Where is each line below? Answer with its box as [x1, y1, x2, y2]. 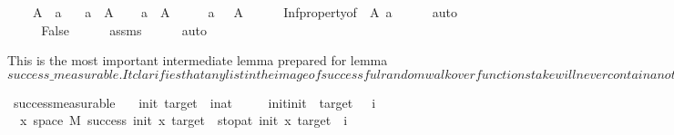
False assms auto [41, 20, 208, 39]
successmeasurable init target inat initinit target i [13, 92, 376, 111]
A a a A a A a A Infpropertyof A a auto [32, 3, 457, 21]
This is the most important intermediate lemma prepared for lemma [7, 51, 388, 70]
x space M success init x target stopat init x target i [19, 111, 348, 130]
